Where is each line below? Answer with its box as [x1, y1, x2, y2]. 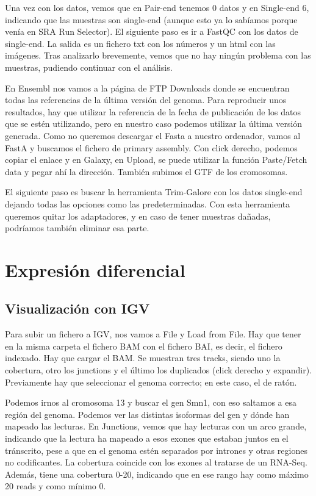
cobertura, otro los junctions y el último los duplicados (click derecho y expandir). [5, 364, 312, 376]
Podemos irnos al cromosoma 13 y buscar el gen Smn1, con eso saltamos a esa [5, 396, 297, 409]
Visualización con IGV [5, 299, 150, 318]
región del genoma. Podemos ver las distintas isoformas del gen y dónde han [5, 408, 290, 420]
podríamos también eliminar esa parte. [5, 221, 149, 234]
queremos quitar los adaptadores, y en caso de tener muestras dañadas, [5, 209, 271, 222]
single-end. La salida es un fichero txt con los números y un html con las [5, 37, 276, 49]
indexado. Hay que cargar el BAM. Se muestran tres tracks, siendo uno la [5, 351, 281, 364]
